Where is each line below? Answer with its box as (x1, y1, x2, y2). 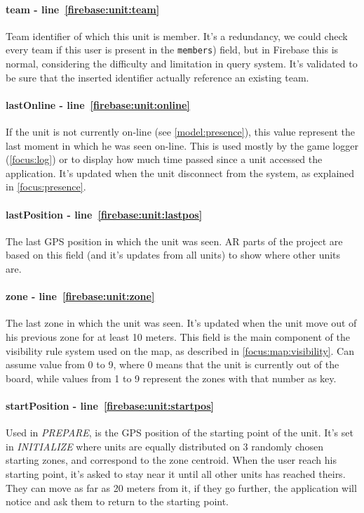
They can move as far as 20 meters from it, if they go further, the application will (6, 480, 357, 495)
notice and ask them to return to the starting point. (6, 494, 229, 509)
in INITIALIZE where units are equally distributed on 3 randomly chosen (6, 439, 324, 453)
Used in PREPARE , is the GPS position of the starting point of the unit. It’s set (6, 425, 353, 440)
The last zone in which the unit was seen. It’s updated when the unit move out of (6, 316, 357, 330)
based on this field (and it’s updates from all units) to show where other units (6, 247, 341, 262)
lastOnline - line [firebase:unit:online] (6, 97, 190, 112)
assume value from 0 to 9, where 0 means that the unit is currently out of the (6, 357, 339, 372)
